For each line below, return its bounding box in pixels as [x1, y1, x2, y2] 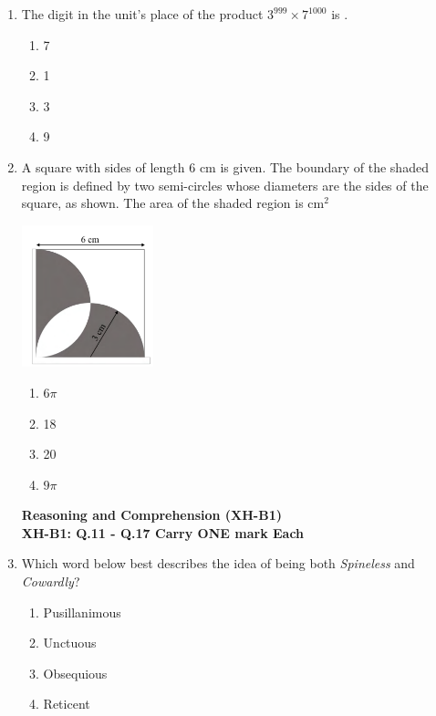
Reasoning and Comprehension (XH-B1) [21, 505, 282, 524]
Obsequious [43, 663, 108, 682]
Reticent [43, 694, 90, 713]
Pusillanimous [43, 602, 121, 621]
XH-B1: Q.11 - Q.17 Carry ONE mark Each [21, 523, 305, 542]
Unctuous [43, 633, 97, 652]
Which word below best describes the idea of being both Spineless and [21, 554, 415, 573]
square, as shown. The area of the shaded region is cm [21, 193, 325, 213]
